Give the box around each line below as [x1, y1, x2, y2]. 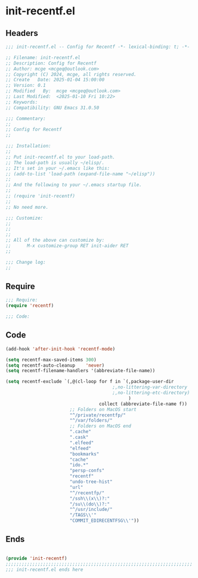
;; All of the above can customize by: [5, 238, 105, 244]
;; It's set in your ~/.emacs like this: [5, 165, 110, 171]
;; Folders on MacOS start [69, 406, 137, 412]
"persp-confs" [69, 468, 105, 474]
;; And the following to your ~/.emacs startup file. [5, 182, 143, 188]
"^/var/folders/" [69, 418, 113, 424]
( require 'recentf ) [5, 303, 54, 309]
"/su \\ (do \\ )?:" [69, 501, 110, 507]
